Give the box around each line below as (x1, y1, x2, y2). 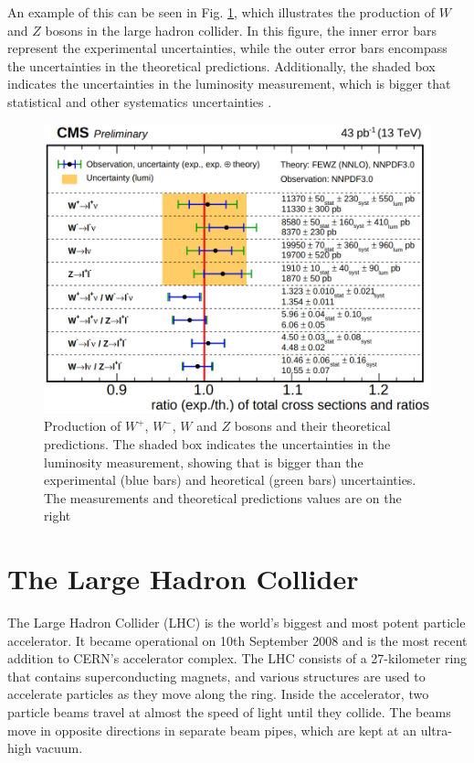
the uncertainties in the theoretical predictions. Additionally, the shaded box (7, 56, 436, 75)
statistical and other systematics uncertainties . (7, 91, 272, 111)
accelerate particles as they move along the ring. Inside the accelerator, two (7, 684, 429, 704)
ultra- (420, 720, 452, 739)
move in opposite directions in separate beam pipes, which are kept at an (7, 720, 417, 739)
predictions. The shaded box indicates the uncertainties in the (44, 434, 391, 453)
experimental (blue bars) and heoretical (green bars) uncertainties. (44, 470, 416, 489)
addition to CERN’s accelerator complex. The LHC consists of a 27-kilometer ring (7, 649, 468, 668)
